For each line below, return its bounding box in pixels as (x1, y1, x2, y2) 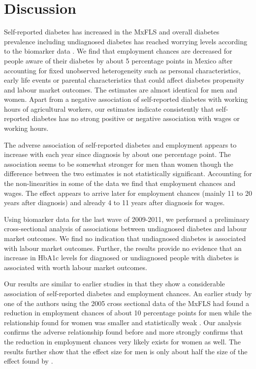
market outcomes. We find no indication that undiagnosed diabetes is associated (4, 233, 246, 243)
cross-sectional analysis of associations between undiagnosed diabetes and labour (4, 223, 247, 234)
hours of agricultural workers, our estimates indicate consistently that (4, 103, 214, 114)
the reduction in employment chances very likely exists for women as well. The (4, 336, 241, 346)
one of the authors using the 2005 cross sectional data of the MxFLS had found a (4, 298, 249, 308)
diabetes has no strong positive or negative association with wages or (32, 113, 240, 123)
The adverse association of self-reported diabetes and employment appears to (4, 139, 237, 150)
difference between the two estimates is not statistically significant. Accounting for (4, 168, 252, 179)
